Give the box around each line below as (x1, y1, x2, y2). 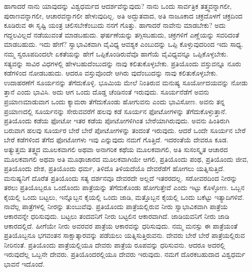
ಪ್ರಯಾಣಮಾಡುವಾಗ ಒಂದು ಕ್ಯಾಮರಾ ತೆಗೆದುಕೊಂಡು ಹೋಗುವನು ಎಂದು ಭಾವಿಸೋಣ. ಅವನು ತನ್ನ (4, 96, 225, 106)
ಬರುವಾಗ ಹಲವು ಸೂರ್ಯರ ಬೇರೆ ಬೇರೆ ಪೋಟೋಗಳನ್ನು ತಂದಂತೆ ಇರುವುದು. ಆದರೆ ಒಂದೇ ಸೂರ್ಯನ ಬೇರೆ (4, 125, 246, 135)
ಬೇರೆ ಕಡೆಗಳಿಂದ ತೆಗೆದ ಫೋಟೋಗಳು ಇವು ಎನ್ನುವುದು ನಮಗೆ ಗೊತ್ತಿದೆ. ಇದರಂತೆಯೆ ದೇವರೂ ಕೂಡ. (4, 135, 229, 145)
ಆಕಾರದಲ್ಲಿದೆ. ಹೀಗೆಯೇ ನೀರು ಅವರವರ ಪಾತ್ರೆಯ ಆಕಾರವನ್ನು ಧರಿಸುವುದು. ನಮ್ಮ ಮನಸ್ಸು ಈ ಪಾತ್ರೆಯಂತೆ (4, 220, 238, 231)
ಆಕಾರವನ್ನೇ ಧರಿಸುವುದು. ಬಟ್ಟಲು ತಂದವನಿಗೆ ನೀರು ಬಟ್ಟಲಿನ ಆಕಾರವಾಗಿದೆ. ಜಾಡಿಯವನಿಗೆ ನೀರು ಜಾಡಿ (4, 211, 230, 221)
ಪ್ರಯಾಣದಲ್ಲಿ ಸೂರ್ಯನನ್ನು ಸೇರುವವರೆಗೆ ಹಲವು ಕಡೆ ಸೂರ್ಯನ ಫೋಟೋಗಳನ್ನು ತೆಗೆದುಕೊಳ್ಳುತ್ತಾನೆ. (4, 106, 227, 116)
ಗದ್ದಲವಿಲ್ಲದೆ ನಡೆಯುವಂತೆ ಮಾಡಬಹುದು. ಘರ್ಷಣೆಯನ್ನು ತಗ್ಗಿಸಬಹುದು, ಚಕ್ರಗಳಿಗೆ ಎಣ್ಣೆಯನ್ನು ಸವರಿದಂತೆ (4, 29, 239, 39)
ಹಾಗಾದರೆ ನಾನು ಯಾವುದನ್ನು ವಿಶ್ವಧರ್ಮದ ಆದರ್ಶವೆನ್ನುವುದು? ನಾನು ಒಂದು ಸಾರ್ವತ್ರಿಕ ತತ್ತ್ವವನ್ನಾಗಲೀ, (4, 1, 232, 11)
